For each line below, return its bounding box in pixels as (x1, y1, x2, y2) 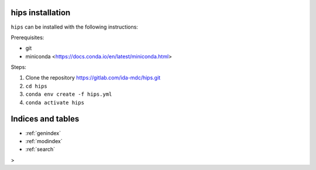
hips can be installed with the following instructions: (11, 23, 139, 30)
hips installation (11, 8, 71, 18)
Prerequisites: (11, 34, 44, 41)
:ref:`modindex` (25, 137, 63, 144)
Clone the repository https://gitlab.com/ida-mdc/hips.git (25, 74, 161, 81)
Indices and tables (11, 114, 80, 124)
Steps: (11, 64, 26, 71)
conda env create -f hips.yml (25, 91, 112, 98)
